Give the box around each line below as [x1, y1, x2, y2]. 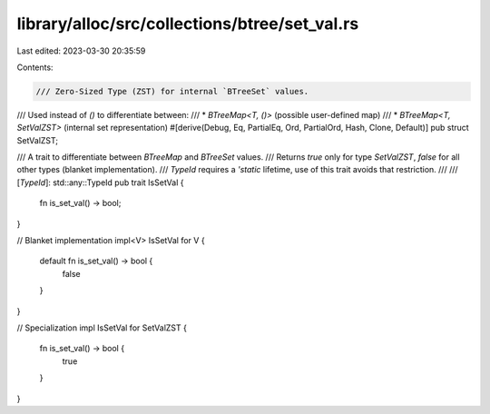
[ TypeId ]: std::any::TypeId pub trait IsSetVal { [16, 177, 184, 188]
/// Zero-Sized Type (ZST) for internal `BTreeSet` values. [35, 86, 309, 96]
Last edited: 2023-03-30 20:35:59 [16, 45, 146, 56]
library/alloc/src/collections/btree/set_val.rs [16, 14, 359, 34]
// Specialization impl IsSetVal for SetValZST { [16, 322, 188, 333]
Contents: [16, 62, 54, 73]
